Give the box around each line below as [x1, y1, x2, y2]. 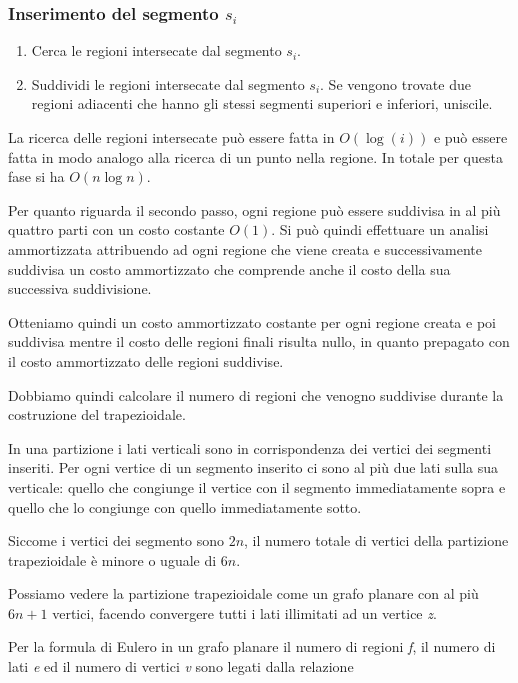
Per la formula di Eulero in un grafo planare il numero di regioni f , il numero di [8, 636, 496, 657]
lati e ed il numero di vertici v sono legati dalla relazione [8, 656, 354, 677]
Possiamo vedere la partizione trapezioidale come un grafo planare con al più [8, 583, 479, 604]
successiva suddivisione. [8, 278, 152, 299]
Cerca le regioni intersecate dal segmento [31, 40, 282, 61]
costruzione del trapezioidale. [8, 404, 186, 425]
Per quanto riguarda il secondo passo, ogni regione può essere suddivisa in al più [8, 199, 501, 220]
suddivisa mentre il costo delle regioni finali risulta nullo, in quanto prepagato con [8, 331, 510, 352]
